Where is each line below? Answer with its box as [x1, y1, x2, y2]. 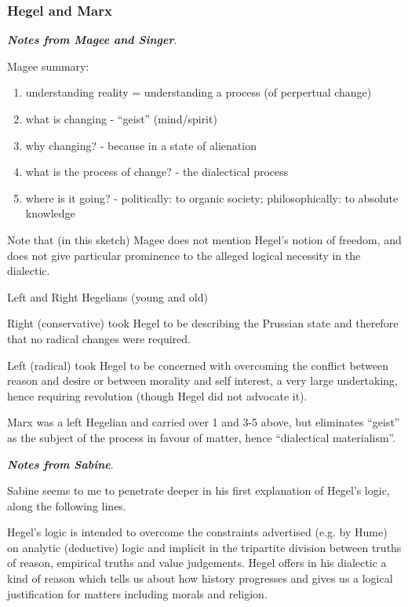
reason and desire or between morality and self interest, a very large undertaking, [7, 372, 399, 389]
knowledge [25, 205, 75, 221]
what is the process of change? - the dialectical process [25, 163, 289, 180]
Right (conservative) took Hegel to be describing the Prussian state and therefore [7, 315, 399, 331]
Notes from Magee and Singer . [7, 31, 177, 48]
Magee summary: [7, 57, 89, 74]
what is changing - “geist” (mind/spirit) [25, 111, 217, 126]
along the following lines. [7, 497, 126, 514]
